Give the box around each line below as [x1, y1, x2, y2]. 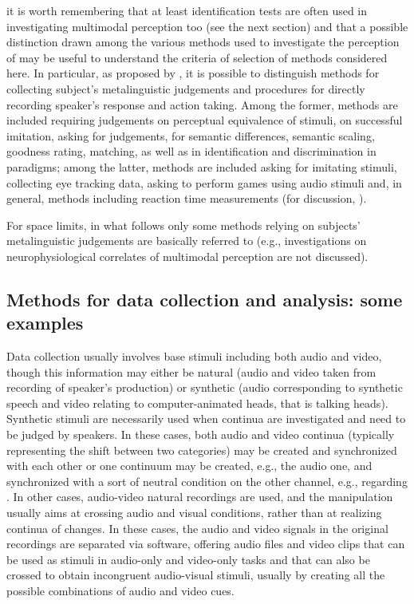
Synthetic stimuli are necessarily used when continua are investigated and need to [6, 410, 406, 427]
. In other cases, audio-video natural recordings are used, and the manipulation [6, 488, 393, 505]
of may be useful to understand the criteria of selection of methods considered [6, 49, 388, 65]
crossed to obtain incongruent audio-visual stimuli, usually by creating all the [6, 566, 385, 583]
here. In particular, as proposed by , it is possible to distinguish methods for [6, 65, 380, 81]
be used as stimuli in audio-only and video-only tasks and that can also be [6, 551, 370, 567]
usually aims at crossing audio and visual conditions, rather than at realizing [6, 504, 382, 521]
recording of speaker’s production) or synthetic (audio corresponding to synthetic [6, 379, 403, 396]
